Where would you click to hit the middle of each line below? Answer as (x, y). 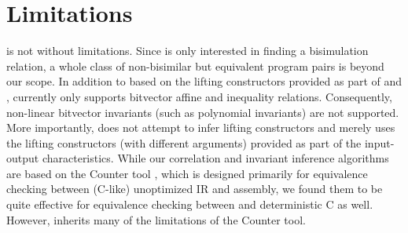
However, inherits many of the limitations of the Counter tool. (156, 219)
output (23, 158)
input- (379, 142)
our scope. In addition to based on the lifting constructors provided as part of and (204, 81)
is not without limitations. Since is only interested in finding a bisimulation (187, 51)
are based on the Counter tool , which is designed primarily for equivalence (187, 173)
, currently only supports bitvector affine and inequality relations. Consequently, (199, 96)
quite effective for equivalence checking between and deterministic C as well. (190, 204)
